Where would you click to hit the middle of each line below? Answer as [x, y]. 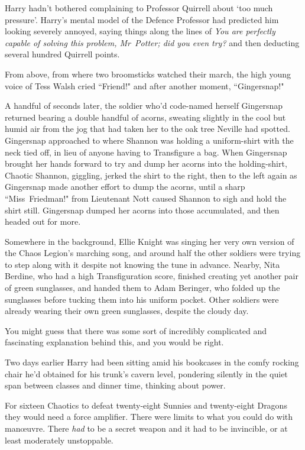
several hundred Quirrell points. [62, 54]
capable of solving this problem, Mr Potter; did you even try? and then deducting [152, 42]
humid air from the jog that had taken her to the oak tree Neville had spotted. [147, 129]
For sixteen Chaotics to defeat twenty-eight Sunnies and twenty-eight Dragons [146, 405]
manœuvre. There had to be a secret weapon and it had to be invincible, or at [146, 428]
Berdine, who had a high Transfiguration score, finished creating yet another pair [152, 276]
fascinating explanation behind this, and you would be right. [114, 342]
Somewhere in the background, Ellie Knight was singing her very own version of [150, 241]
